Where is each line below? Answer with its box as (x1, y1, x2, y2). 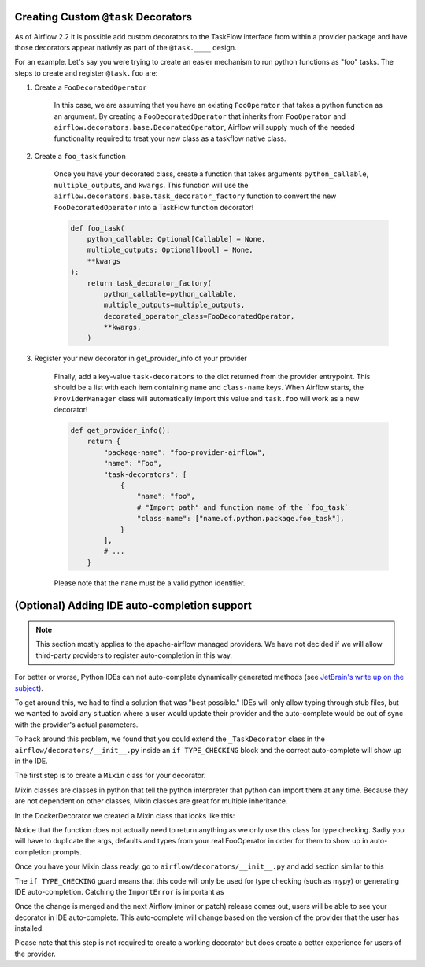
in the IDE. (14, 756, 48, 766)
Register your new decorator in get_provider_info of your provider (34, 354, 247, 364)
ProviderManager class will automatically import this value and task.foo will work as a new (54, 393, 360, 403)
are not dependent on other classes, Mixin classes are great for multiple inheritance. (14, 796, 288, 806)
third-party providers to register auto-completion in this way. (35, 650, 232, 660)
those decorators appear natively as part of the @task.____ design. (14, 42, 237, 52)
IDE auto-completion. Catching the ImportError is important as (14, 887, 224, 896)
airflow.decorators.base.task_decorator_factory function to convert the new (54, 191, 337, 201)
